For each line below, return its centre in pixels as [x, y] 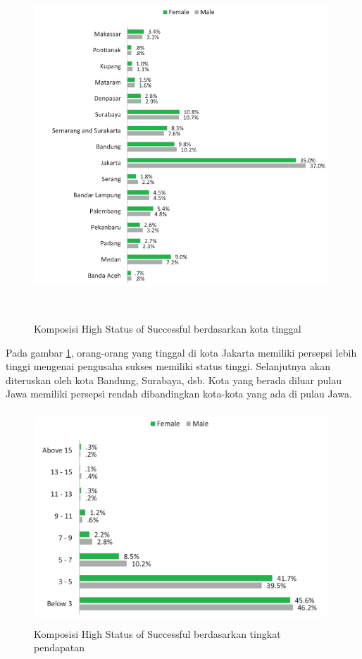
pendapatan [59, 647]
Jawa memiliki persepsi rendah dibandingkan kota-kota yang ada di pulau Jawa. [179, 394]
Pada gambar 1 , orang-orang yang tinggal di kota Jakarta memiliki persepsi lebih [181, 352]
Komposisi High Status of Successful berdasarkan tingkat [157, 633]
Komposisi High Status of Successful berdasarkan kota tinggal [168, 328]
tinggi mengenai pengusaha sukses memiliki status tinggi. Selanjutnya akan [168, 366]
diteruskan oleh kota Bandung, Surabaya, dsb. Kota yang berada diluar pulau [174, 380]
